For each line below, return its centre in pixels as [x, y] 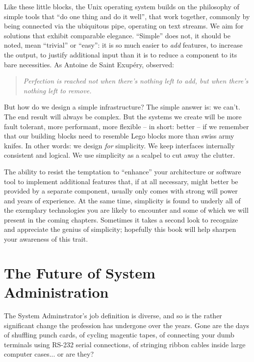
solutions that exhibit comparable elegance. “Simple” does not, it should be [117, 35]
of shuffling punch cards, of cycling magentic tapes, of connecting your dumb [119, 335]
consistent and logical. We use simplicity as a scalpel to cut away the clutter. [120, 155]
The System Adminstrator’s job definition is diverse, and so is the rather [113, 315]
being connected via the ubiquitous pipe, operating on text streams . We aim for [124, 26]
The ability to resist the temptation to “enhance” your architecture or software [123, 171]
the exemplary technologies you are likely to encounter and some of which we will [126, 210]
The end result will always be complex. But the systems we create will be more [123, 116]
